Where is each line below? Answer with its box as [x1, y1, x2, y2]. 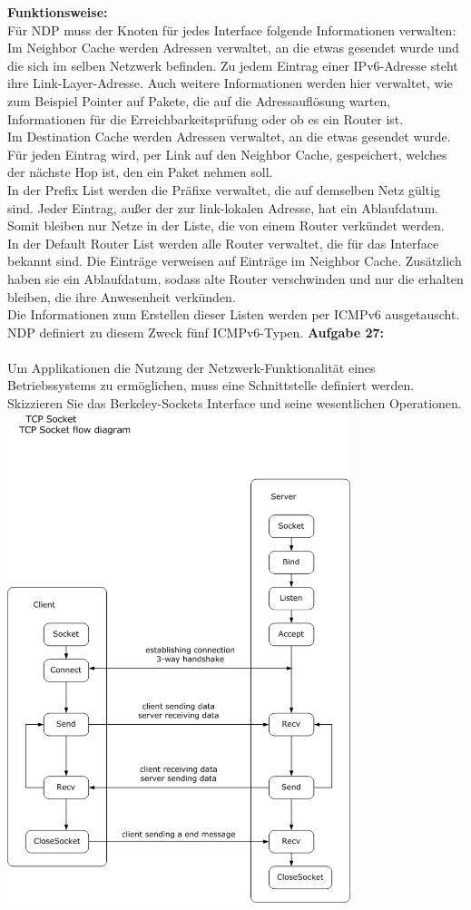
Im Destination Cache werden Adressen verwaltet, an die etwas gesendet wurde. [7, 127, 451, 146]
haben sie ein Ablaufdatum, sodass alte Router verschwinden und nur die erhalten [7, 269, 464, 288]
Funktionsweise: [7, 3, 108, 21]
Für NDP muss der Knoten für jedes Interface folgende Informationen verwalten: [7, 20, 456, 39]
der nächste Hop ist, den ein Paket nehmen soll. [7, 162, 273, 181]
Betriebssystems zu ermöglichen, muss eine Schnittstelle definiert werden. [7, 376, 415, 395]
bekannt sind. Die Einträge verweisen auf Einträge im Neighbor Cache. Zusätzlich [7, 251, 462, 270]
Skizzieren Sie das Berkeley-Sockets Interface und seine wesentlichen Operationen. [7, 394, 462, 413]
